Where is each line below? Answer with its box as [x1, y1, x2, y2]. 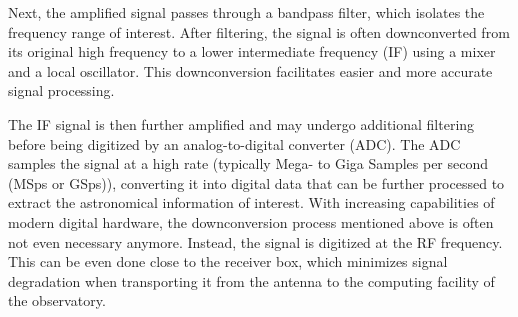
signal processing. [8, 80, 115, 101]
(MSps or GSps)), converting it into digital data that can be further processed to [8, 172, 505, 193]
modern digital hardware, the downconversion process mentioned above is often [8, 211, 494, 232]
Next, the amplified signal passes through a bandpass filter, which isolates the [8, 2, 485, 22]
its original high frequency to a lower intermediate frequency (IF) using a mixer [8, 41, 496, 62]
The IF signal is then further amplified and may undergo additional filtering [8, 113, 475, 134]
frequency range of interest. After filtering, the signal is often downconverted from [8, 21, 510, 42]
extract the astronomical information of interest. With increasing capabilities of [8, 192, 495, 213]
